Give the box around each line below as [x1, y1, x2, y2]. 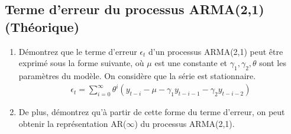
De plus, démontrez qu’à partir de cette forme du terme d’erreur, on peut [18, 106, 285, 118]
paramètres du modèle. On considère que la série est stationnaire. [18, 69, 256, 81]
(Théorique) [5, 17, 80, 35]
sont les [259, 57, 286, 69]
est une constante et [154, 57, 228, 69]
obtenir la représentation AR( [18, 117, 127, 129]
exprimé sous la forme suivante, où [18, 57, 144, 69]
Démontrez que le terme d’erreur [18, 45, 137, 57]
